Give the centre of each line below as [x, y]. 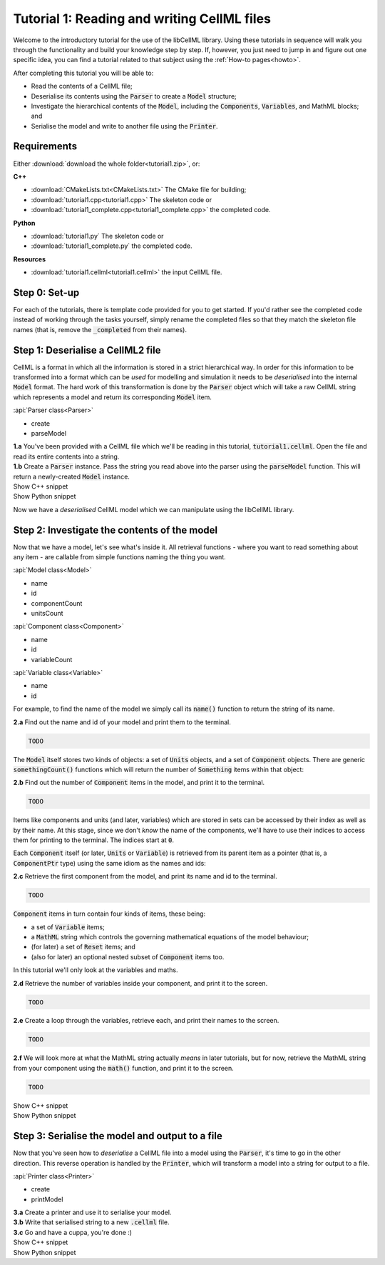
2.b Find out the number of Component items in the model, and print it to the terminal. [139, 783]
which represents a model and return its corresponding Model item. [112, 397]
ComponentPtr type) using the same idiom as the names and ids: [109, 863]
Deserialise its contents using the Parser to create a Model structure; [134, 96]
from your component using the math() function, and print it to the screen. [124, 1068]
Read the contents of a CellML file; [82, 86]
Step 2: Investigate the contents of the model [115, 530]
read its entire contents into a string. [66, 456]
